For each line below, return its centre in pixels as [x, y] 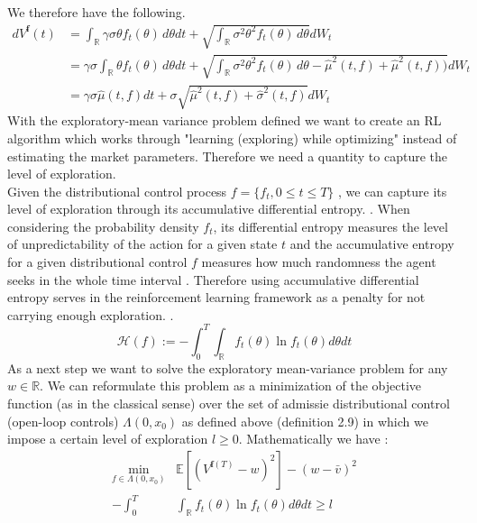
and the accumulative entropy [372, 244]
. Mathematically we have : [313, 439]
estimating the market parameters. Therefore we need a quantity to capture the [228, 156]
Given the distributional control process [117, 191]
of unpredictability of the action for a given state [142, 244]
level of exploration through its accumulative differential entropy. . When [209, 209]
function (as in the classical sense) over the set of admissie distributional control [229, 403]
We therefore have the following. [96, 12]
